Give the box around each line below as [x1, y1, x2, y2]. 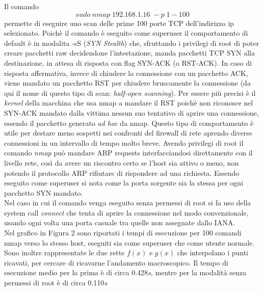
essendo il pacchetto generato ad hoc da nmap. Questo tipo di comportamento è [4, 117, 254, 128]
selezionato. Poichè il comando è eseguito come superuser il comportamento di [4, 28, 248, 38]
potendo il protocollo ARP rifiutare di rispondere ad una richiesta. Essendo [4, 167, 240, 178]
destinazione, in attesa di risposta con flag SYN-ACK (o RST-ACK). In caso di [4, 57, 252, 68]
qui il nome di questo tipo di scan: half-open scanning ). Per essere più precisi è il [4, 87, 256, 98]
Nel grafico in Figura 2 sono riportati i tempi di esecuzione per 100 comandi [4, 227, 242, 238]
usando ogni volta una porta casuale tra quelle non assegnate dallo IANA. [4, 217, 235, 228]
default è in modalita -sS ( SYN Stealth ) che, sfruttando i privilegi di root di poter [4, 37, 259, 48]
